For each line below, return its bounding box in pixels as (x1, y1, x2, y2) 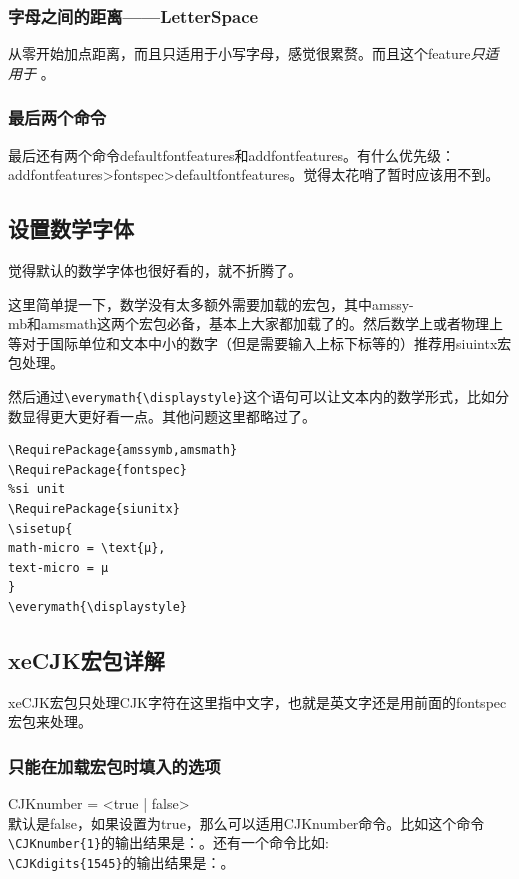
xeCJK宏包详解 (8, 644, 165, 675)
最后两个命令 (8, 105, 107, 130)
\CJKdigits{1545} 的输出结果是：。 (8, 852, 235, 873)
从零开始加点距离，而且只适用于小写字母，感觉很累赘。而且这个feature (8, 43, 471, 64)
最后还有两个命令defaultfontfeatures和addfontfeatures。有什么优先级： (8, 144, 456, 165)
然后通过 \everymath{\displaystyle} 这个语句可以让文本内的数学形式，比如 (8, 385, 495, 406)
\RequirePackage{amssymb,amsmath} (8, 443, 238, 458)
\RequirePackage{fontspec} (8, 462, 187, 477)
